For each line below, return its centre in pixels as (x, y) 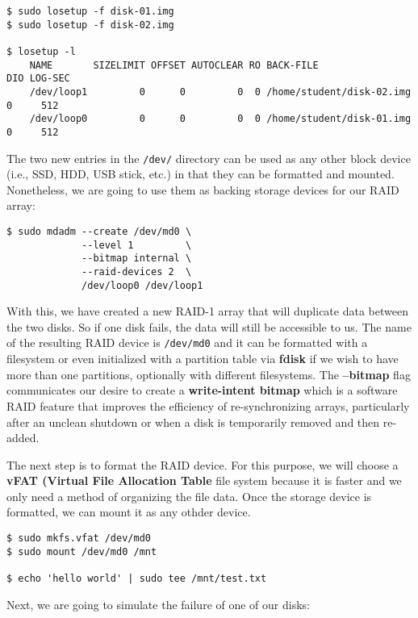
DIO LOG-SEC (38, 79)
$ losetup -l (41, 51)
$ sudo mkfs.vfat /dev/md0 (79, 539)
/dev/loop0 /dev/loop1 (142, 285)
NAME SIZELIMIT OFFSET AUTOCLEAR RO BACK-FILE (174, 65)
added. (23, 438)
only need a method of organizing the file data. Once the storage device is (189, 496)
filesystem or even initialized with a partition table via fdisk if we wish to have (203, 359)
